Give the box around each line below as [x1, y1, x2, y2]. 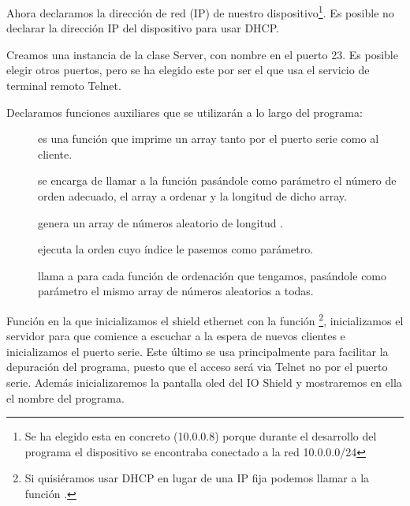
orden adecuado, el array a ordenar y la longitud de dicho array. [38, 188, 347, 204]
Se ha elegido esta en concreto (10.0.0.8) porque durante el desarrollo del [24, 428, 377, 444]
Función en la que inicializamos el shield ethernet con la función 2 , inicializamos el [6, 309, 404, 328]
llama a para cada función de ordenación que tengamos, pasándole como [38, 267, 387, 283]
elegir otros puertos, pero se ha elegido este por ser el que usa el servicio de [6, 62, 370, 78]
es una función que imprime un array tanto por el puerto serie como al [38, 130, 379, 147]
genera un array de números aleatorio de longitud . [38, 214, 284, 231]
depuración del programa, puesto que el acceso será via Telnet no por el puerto [6, 358, 388, 375]
